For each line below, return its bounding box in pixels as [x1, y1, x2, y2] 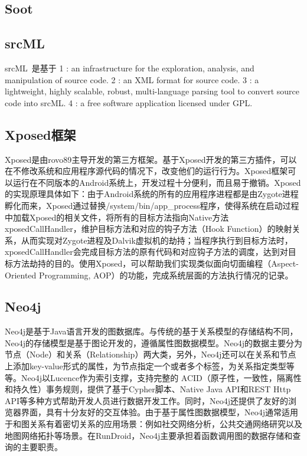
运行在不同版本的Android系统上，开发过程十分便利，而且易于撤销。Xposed [12, 176, 301, 188]
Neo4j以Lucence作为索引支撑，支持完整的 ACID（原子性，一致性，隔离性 [21, 371, 302, 383]
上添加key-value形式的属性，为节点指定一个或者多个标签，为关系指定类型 [5, 360, 286, 372]
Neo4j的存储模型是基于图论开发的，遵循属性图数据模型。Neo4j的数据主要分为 [5, 336, 302, 349]
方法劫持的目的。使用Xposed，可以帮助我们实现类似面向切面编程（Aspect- [12, 257, 299, 269]
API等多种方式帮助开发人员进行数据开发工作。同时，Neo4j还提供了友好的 [5, 394, 289, 406]
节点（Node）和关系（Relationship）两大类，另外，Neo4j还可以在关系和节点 [5, 348, 296, 360]
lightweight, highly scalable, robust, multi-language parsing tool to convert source [5, 85, 300, 97]
